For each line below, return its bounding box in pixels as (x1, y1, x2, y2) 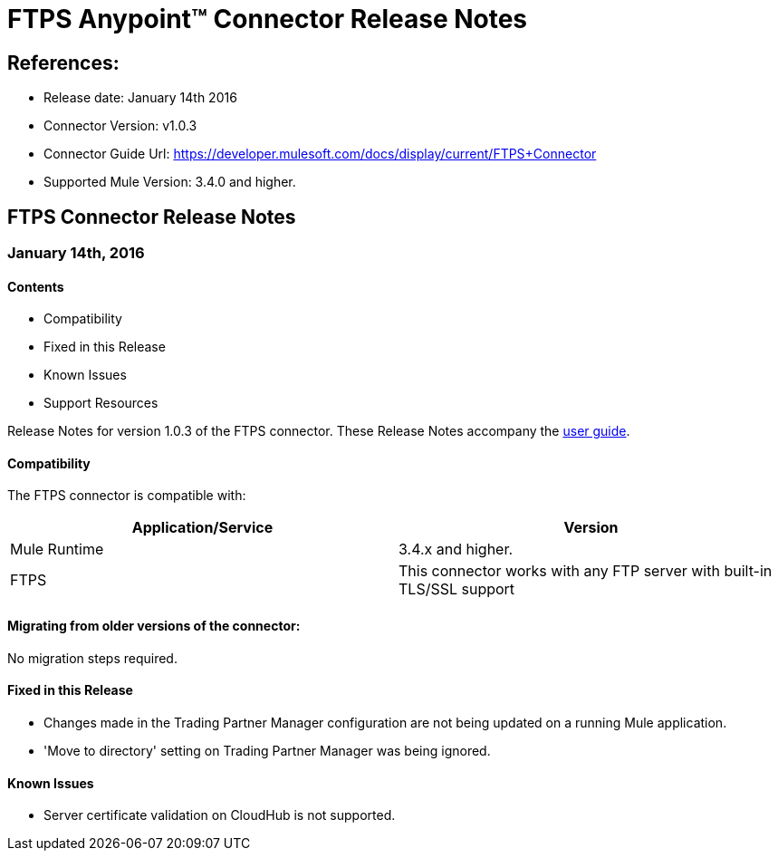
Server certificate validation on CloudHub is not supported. (43, 807, 396, 824)
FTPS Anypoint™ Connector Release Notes (7, 4, 528, 34)
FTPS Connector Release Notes (7, 205, 296, 228)
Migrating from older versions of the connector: (7, 618, 301, 634)
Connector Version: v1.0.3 (43, 118, 197, 134)
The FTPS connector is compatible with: (7, 487, 246, 504)
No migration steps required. (7, 650, 178, 666)
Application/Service (131, 518, 274, 537)
